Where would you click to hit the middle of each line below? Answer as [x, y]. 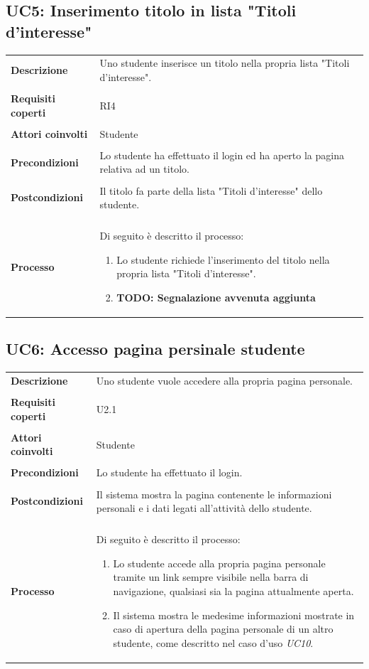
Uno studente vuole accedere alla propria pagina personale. [224, 381]
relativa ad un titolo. [144, 169]
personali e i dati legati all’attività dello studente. [204, 508]
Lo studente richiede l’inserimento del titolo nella [223, 259]
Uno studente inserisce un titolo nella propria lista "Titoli [225, 63]
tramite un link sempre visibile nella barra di [211, 577]
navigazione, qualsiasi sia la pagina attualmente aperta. [233, 591]
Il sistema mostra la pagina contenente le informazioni [214, 494]
